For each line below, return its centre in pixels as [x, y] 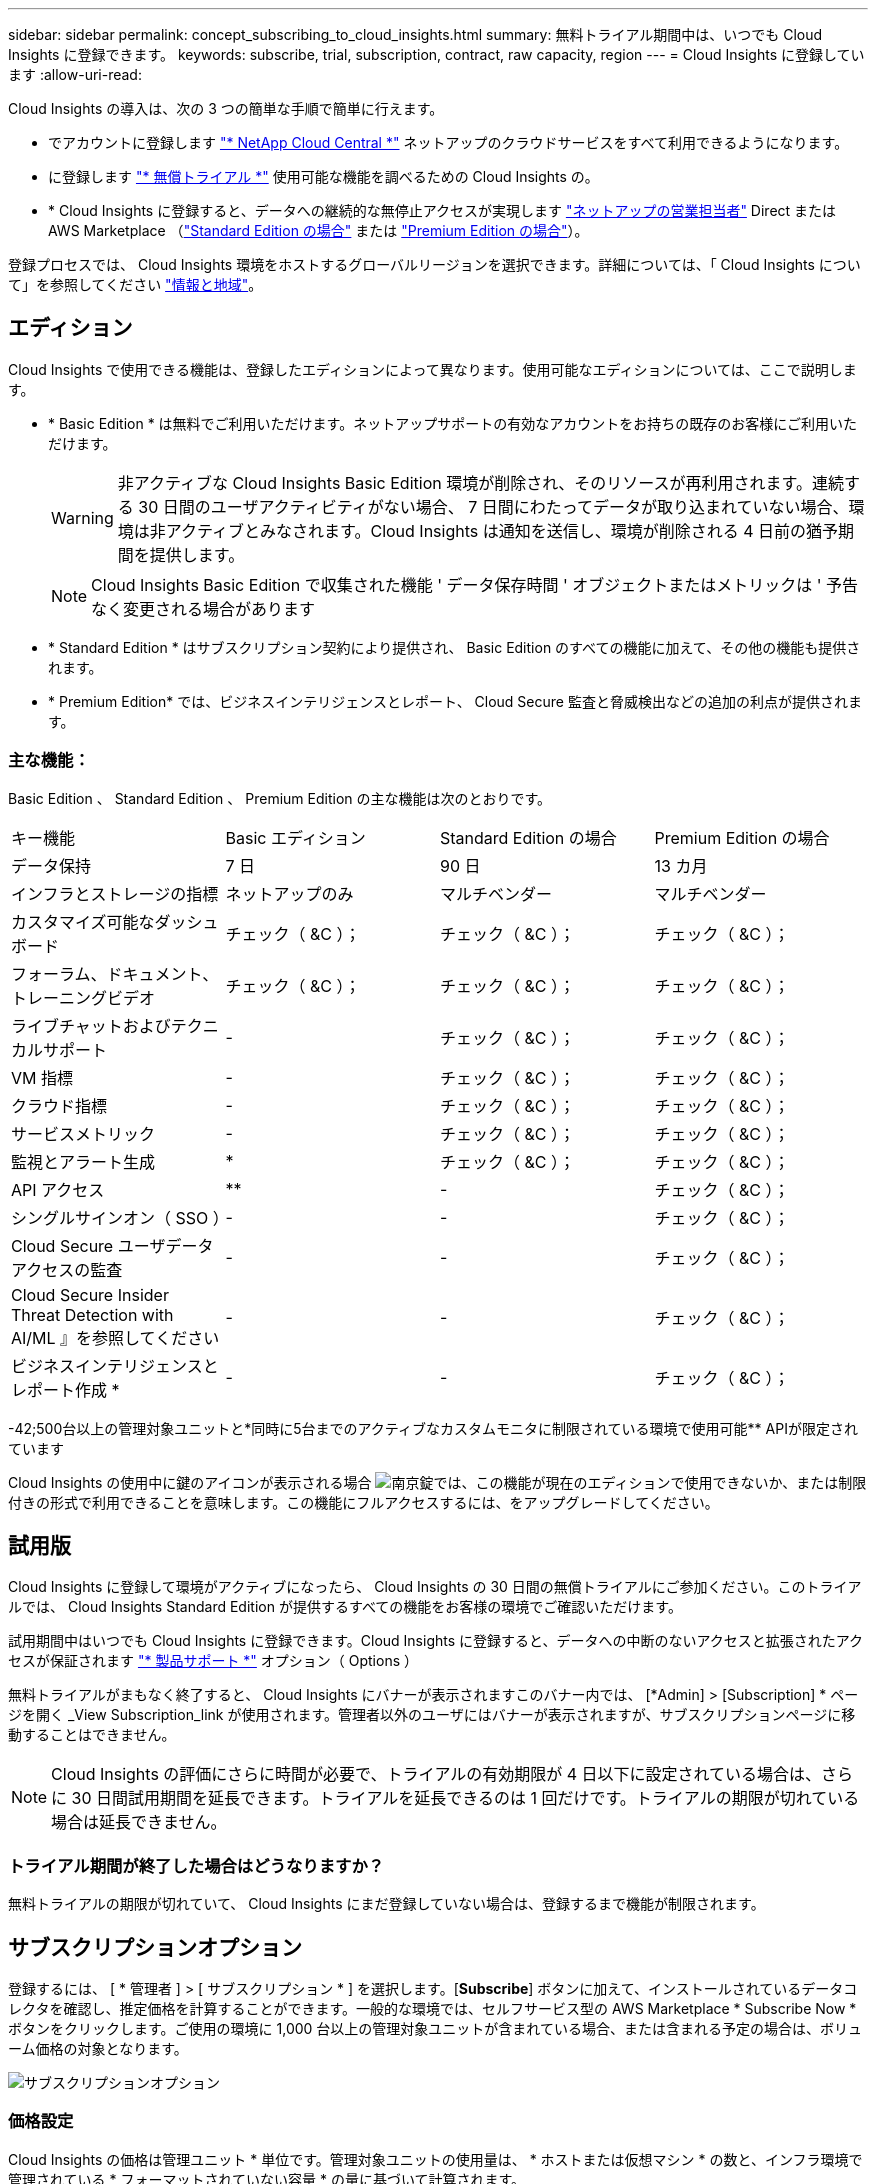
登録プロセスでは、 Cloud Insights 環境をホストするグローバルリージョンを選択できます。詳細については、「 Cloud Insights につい [434, 264]
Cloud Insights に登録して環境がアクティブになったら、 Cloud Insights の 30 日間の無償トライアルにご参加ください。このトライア [435, 1587]
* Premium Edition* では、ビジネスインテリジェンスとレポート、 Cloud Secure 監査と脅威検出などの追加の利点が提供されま [455, 701]
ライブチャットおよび [91, 1025]
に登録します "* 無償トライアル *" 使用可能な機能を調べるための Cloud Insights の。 [323, 176]
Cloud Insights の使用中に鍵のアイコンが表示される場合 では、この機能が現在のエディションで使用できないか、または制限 [437, 1482]
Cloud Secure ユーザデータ [112, 1245]
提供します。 [197, 554]
